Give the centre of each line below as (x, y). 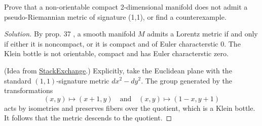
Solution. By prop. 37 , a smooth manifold (70, 34)
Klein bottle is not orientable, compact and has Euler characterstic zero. (116, 53)
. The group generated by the (186, 80)
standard (18, 80)
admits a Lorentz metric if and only (202, 34)
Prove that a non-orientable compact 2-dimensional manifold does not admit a (126, 7)
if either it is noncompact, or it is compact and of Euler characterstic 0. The (122, 43)
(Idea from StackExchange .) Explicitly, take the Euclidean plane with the (118, 70)
